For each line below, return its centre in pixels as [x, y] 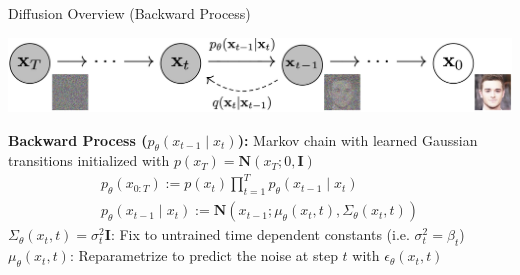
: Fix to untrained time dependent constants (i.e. [260, 234]
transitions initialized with [89, 160]
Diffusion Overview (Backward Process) [129, 13]
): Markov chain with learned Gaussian [357, 139]
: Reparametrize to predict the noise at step [203, 255]
